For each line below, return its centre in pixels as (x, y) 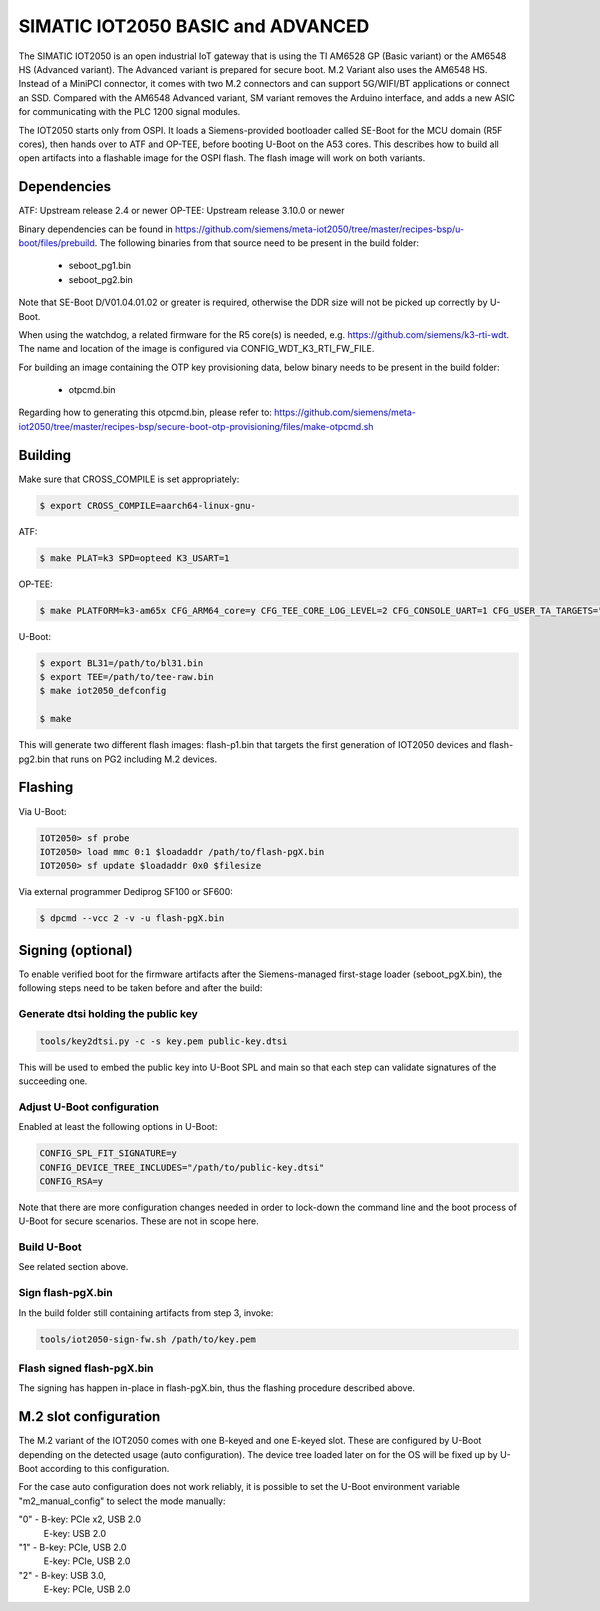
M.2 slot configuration (89, 1416)
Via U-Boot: (42, 811)
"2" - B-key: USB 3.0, (62, 1575)
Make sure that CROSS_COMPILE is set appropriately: (129, 479)
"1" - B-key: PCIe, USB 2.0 (72, 1547)
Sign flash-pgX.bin (66, 1293)
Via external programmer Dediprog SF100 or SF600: (126, 892)
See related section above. (73, 1267)
